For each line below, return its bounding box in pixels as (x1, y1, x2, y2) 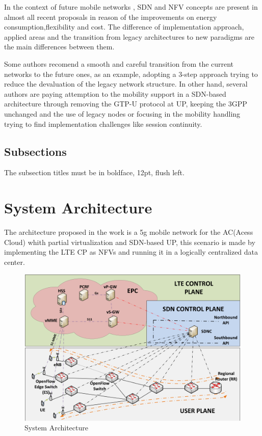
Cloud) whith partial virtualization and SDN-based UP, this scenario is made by (4, 236, 255, 247)
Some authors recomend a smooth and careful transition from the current (4, 58, 234, 69)
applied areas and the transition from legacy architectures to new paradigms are (4, 31, 254, 42)
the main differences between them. (4, 41, 115, 52)
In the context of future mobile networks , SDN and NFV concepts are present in (4, 2, 258, 12)
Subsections (4, 143, 67, 159)
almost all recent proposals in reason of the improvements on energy (4, 11, 217, 22)
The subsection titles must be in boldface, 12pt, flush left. (4, 167, 185, 178)
